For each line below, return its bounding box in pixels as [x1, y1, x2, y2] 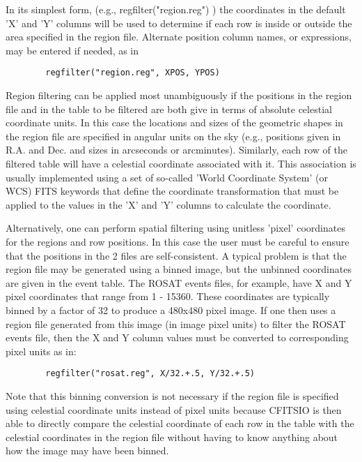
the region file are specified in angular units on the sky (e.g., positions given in [6, 128, 341, 143]
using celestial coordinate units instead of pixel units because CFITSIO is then [6, 402, 342, 417]
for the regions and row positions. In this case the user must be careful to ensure [6, 234, 349, 248]
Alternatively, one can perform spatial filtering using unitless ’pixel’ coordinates [6, 221, 345, 235]
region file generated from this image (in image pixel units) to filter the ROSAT [6, 316, 346, 331]
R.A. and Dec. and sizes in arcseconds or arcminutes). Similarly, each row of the [6, 142, 347, 157]
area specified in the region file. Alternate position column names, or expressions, [6, 29, 352, 44]
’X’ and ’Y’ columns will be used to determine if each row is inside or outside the [6, 15, 352, 30]
